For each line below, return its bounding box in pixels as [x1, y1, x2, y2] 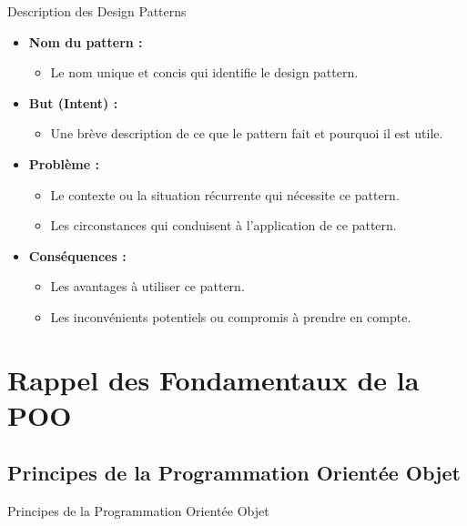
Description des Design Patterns [7, 2, 187, 20]
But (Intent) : [28, 93, 118, 112]
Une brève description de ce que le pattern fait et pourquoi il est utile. [50, 124, 443, 143]
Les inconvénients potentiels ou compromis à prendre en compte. [50, 307, 411, 326]
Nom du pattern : [28, 32, 143, 51]
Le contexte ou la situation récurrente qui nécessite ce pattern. [50, 185, 400, 204]
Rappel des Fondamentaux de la [7, 360, 420, 398]
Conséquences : [28, 246, 127, 265]
